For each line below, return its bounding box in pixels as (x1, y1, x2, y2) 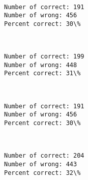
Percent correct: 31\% (4, 70, 81, 77)
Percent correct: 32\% (4, 169, 81, 176)
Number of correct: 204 (4, 152, 84, 160)
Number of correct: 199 (4, 53, 84, 61)
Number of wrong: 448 (4, 61, 77, 69)
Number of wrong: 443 (4, 160, 77, 168)
